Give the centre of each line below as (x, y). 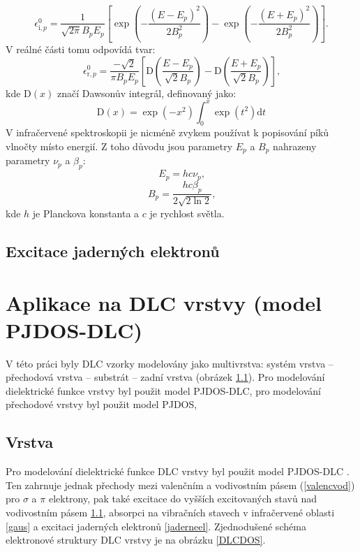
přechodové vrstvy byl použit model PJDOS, (102, 404)
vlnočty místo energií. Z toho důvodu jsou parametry (119, 146)
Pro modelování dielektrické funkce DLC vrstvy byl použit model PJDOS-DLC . (178, 471)
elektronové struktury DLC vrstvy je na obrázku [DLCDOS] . (136, 540)
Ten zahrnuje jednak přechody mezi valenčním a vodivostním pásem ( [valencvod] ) (180, 485)
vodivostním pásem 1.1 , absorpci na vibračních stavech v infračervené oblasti (170, 512)
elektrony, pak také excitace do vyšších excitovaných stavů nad (182, 499)
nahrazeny (295, 146)
